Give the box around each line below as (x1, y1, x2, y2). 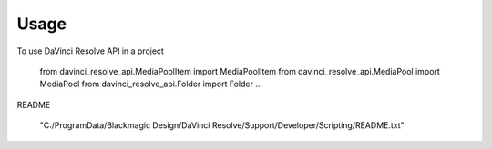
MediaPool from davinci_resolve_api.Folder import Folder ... (39, 78, 263, 90)
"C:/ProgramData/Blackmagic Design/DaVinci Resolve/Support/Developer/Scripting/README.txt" (39, 120, 405, 131)
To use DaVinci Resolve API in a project (16, 45, 164, 56)
